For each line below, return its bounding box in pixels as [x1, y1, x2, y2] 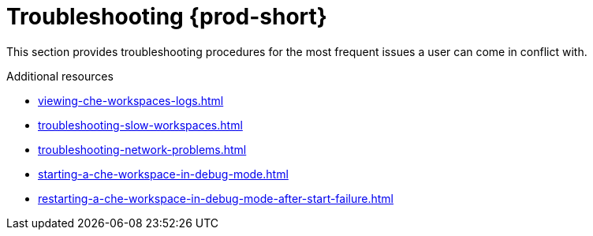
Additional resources [6, 69, 114, 83]
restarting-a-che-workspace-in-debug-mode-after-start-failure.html [38, 191, 394, 205]
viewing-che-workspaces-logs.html [38, 93, 224, 107]
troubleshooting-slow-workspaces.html [38, 118, 243, 132]
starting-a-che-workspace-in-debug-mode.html [38, 167, 289, 181]
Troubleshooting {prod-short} [6, 3, 327, 30]
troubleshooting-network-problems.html [38, 142, 247, 156]
